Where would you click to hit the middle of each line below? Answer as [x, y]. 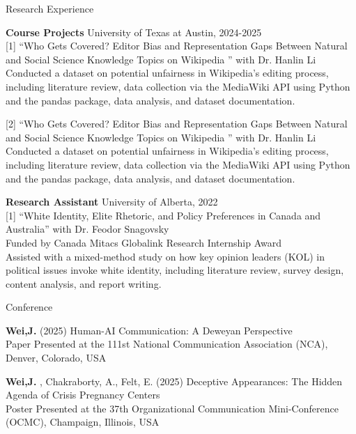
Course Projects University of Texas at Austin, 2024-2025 [134, 32]
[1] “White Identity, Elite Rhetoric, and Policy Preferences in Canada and [163, 215]
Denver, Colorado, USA [56, 358]
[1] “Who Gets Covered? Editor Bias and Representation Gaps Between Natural [177, 46]
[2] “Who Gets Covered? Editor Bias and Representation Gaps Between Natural [177, 124]
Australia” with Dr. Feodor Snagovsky [87, 229]
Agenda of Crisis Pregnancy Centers [83, 395]
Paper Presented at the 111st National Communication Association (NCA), [167, 344]
